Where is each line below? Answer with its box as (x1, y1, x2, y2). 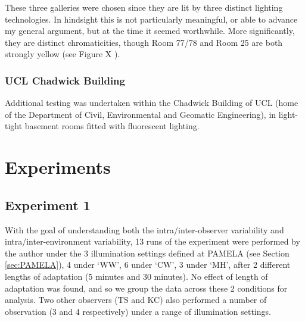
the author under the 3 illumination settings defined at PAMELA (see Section (5, 246, 290, 259)
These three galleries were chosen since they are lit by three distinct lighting (5, 1, 283, 13)
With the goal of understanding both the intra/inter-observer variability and (5, 223, 284, 236)
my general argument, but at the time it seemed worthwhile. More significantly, (5, 24, 295, 37)
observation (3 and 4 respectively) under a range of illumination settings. (5, 305, 271, 317)
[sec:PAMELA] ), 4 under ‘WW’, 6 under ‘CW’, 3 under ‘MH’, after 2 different (5, 258, 291, 271)
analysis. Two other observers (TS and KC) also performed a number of (5, 293, 267, 306)
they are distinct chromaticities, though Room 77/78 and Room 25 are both (5, 36, 283, 48)
